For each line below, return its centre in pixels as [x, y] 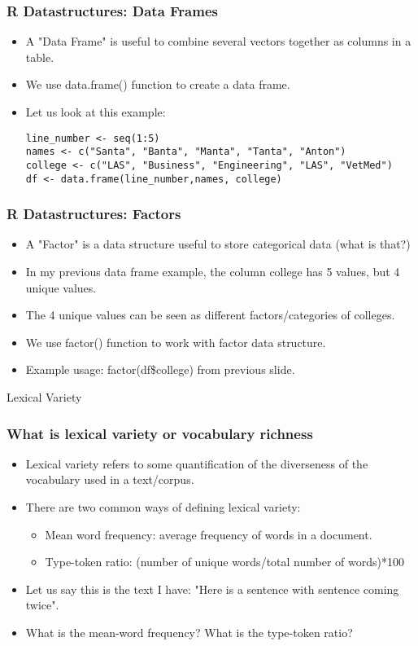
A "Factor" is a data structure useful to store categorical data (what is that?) [218, 244]
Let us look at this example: [96, 112]
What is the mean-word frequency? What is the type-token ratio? [189, 632]
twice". [42, 605]
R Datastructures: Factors [94, 214]
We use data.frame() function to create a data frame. [158, 84]
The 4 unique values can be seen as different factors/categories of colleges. [210, 315]
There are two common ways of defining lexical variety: [163, 507]
